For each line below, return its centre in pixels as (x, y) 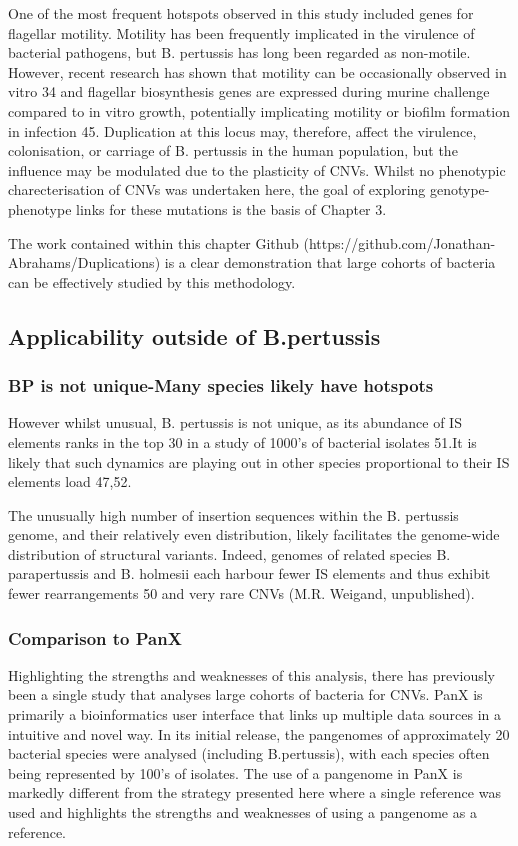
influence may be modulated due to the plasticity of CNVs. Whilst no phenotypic (257, 169)
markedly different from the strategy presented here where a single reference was (254, 792)
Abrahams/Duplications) (84, 262)
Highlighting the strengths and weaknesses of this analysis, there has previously (252, 674)
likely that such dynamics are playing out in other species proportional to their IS (259, 461)
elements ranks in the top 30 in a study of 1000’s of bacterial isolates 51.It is (242, 441)
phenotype (40, 208)
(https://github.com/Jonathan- (399, 242)
